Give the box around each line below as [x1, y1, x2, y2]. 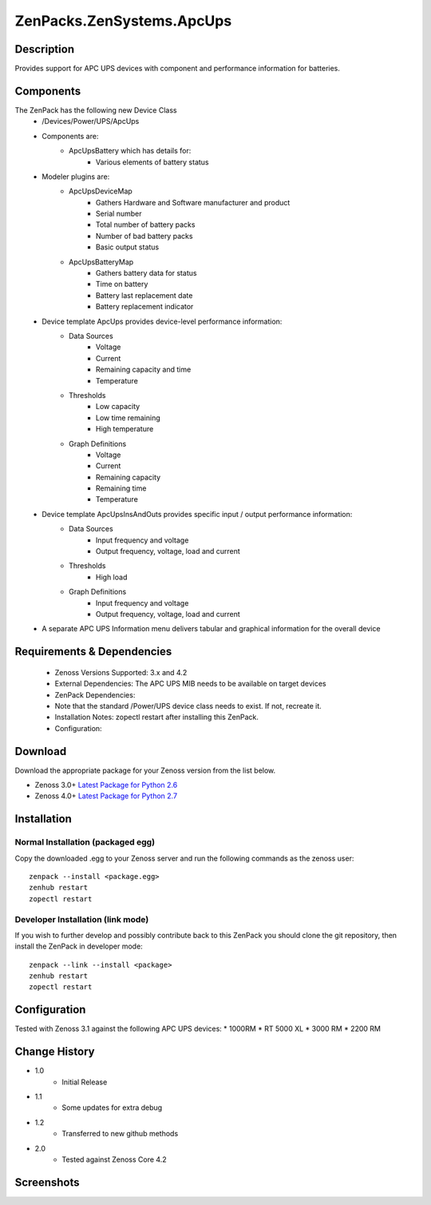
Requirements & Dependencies [14, 645, 172, 658]
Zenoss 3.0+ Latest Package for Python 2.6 [34, 780, 178, 790]
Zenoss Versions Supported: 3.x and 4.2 [54, 667, 188, 677]
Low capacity [96, 402, 140, 412]
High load [96, 572, 128, 582]
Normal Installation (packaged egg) [14, 837, 156, 848]
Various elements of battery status [96, 157, 209, 167]
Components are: [42, 131, 99, 141]
